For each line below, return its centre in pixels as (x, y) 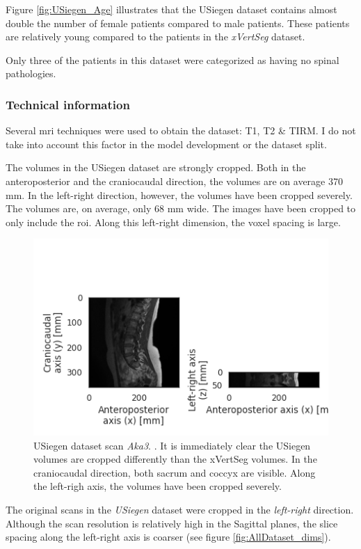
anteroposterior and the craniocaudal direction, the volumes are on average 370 (174, 181)
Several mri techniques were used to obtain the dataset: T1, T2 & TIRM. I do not (181, 130)
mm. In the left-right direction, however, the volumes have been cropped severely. (179, 194)
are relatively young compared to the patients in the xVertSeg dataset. (155, 37)
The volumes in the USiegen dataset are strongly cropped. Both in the (156, 167)
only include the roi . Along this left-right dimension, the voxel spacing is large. (173, 222)
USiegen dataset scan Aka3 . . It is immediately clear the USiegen (172, 445)
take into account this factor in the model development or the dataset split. (166, 144)
